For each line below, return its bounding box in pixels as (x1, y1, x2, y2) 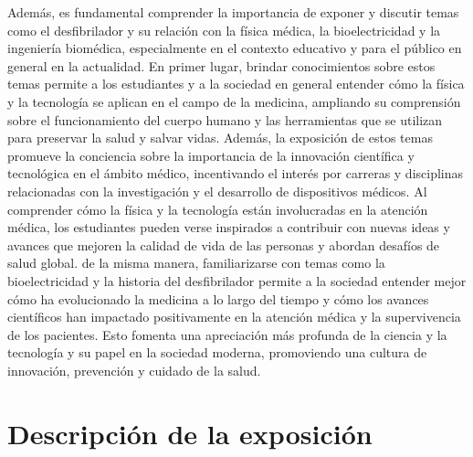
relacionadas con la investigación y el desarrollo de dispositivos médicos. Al (7, 181, 427, 200)
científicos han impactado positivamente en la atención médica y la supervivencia (7, 307, 461, 326)
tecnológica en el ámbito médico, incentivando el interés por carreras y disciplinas (7, 164, 464, 183)
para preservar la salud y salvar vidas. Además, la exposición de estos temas (7, 128, 433, 147)
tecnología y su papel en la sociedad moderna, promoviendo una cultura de (7, 343, 427, 362)
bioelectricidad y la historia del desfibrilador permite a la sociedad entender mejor (7, 271, 467, 290)
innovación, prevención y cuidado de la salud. (7, 360, 261, 379)
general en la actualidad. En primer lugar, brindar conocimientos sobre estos (7, 56, 436, 75)
